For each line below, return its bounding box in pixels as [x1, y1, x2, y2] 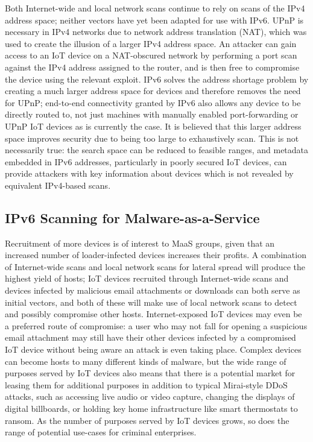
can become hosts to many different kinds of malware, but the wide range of [5, 355, 286, 367]
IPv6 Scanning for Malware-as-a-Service [5, 208, 260, 227]
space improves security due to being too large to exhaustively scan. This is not [5, 131, 299, 144]
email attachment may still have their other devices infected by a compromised [5, 331, 296, 344]
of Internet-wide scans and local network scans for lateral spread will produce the [5, 260, 305, 273]
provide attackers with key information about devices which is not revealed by [5, 167, 294, 180]
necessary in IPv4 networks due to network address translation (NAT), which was [5, 25, 307, 38]
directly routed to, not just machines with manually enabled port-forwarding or [5, 108, 299, 121]
